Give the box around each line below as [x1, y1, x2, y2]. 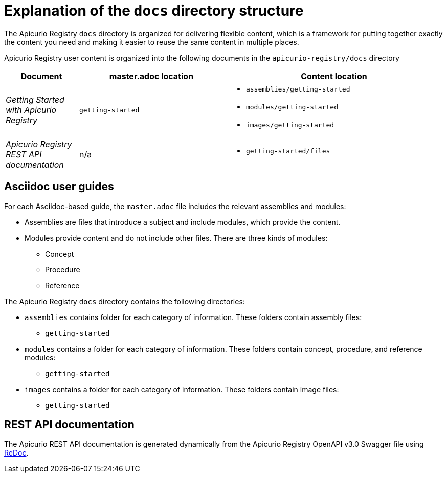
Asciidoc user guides [4, 180, 114, 193]
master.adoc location [109, 71, 194, 81]
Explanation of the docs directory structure [4, 2, 304, 19]
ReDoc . [4, 448, 29, 458]
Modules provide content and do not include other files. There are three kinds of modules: [25, 233, 328, 242]
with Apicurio [6, 105, 57, 116]
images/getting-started [245, 121, 334, 129]
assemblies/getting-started [245, 85, 350, 93]
